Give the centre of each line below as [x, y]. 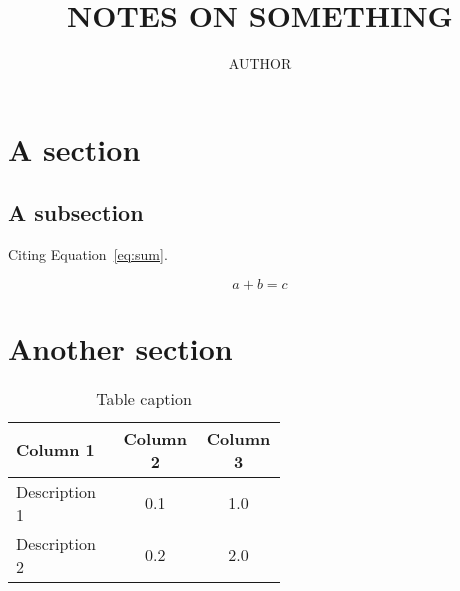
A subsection [76, 212]
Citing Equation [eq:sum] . [88, 254]
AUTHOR [260, 63]
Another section [120, 347]
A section [74, 148]
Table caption [144, 398]
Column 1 [55, 450]
